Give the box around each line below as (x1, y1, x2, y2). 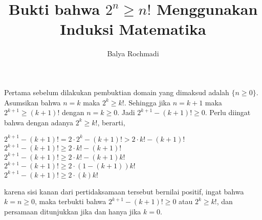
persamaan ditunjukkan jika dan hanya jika (4, 206, 141, 216)
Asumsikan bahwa (4, 97, 61, 107)
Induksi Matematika (60, 18, 206, 39)
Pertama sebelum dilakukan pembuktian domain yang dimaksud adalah (4, 86, 229, 97)
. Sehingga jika (124, 97, 171, 107)
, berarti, (97, 117, 125, 127)
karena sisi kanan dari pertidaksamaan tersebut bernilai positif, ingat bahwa (4, 186, 244, 196)
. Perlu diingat (205, 107, 251, 118)
